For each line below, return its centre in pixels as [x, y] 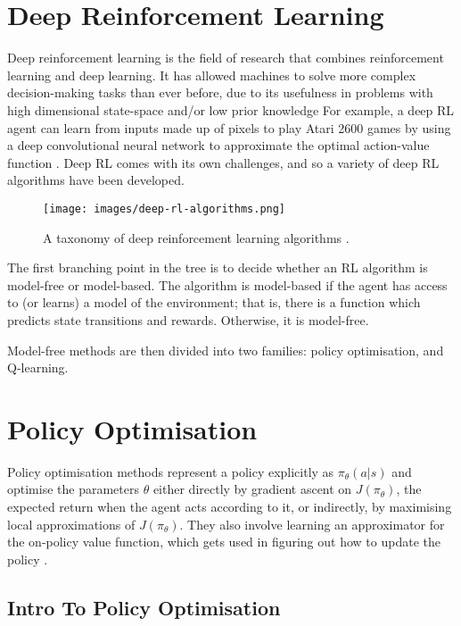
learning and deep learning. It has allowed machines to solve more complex [212, 75]
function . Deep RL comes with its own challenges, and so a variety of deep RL [223, 162]
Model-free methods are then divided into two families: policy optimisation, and [226, 350]
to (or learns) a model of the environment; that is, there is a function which [214, 302]
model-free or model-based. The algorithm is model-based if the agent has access [227, 284]
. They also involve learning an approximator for [312, 524]
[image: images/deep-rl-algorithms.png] [165, 209]
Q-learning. [38, 367]
